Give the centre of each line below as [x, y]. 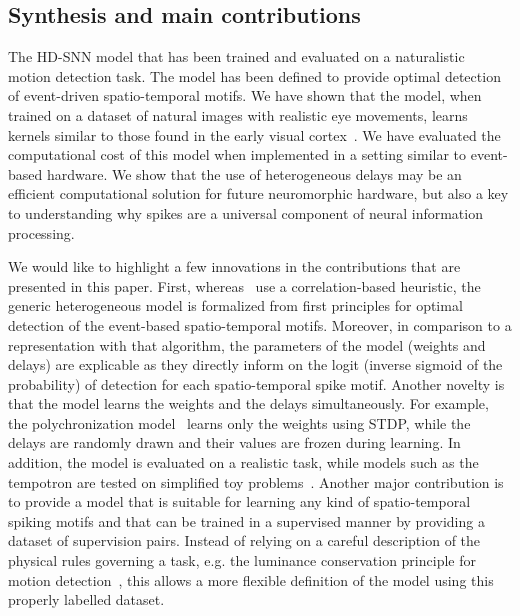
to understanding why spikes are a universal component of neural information [245, 212]
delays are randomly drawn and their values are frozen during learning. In [234, 442]
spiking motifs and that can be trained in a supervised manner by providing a [246, 520]
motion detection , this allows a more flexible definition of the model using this [251, 579]
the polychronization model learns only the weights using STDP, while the [239, 422]
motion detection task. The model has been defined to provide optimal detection [254, 75]
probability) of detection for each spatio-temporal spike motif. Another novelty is [256, 383]
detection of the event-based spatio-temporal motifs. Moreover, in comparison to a [260, 324]
